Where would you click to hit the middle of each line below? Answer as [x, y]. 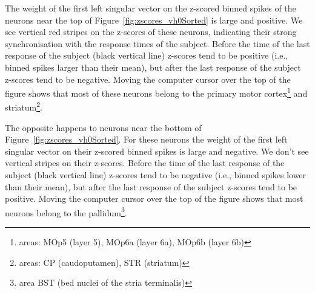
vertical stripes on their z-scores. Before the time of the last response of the [145, 163]
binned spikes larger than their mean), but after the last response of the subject [153, 67]
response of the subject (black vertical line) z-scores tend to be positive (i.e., [147, 55]
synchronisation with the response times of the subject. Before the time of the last [157, 43]
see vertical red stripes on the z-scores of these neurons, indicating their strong [151, 32]
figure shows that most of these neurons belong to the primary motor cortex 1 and [156, 92]
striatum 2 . [24, 106]
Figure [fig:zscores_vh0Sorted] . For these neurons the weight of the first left [146, 139]
